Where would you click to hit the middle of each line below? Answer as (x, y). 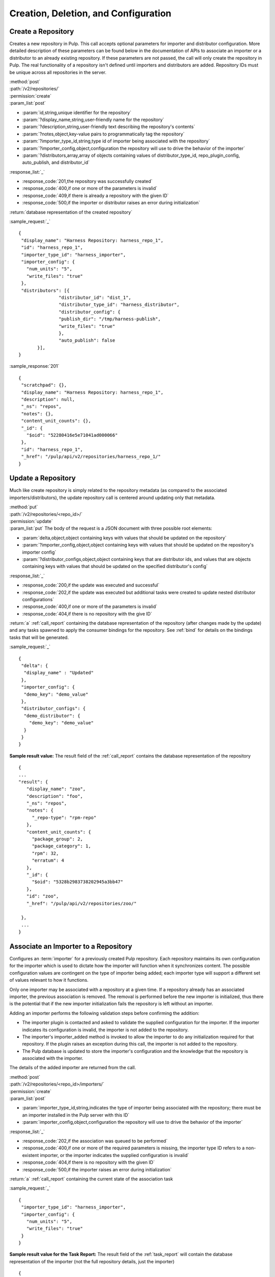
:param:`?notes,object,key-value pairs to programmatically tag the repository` (103, 134)
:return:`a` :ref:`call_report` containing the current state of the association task (91, 1179)
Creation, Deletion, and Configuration (90, 13)
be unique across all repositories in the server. (58, 72)
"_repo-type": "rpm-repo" (64, 818)
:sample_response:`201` (34, 366)
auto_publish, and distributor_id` (56, 162)
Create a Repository (42, 31)
